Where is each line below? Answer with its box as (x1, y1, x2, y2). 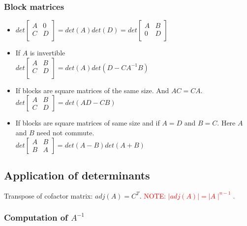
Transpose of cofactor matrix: (4, 190, 93, 201)
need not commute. (36, 127, 94, 137)
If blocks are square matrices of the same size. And (15, 85, 169, 95)
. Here (217, 118, 236, 128)
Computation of (4, 211, 68, 224)
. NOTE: (139, 190, 166, 201)
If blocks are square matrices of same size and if (15, 118, 160, 128)
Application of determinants (4, 167, 150, 182)
